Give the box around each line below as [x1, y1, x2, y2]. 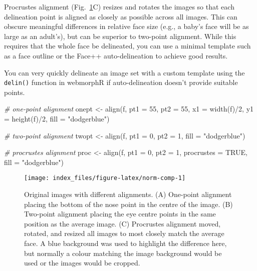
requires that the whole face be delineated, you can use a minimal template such [4, 40, 251, 51]
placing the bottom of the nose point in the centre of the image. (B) [24, 198, 233, 209]
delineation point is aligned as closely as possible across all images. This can [4, 11, 237, 21]
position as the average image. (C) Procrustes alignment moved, [24, 218, 221, 228]
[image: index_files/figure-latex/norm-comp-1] [24, 174, 186, 182]
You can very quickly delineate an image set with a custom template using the [4, 67, 245, 77]
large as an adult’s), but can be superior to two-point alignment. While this [4, 30, 236, 41]
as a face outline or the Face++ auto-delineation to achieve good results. [4, 50, 228, 60]
